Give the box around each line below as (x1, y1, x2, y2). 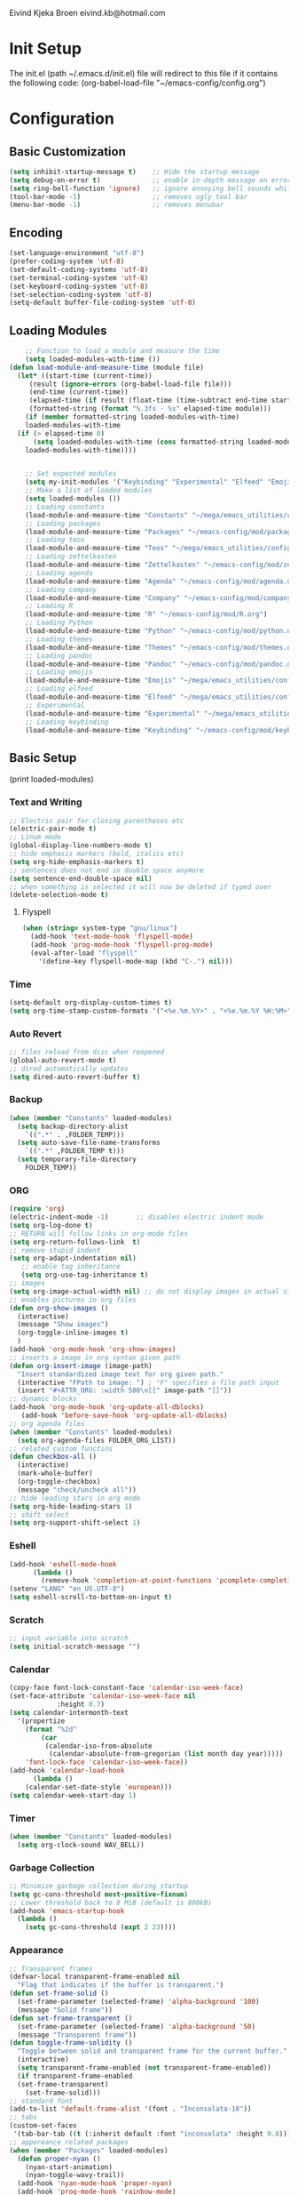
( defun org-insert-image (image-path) (9, 1361, 153, 1370)
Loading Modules (9, 323, 108, 338)
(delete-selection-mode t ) (9, 891, 109, 900)
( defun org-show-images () (9, 1303, 109, 1312)
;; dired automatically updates (9, 1064, 129, 1073)
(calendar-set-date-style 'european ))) (25, 1782, 173, 1791)
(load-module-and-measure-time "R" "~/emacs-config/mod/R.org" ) (25, 610, 268, 619)
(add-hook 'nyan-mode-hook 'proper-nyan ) (17, 2179, 173, 2188)
